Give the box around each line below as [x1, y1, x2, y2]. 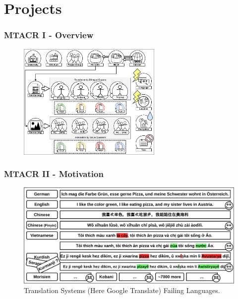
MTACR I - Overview [4, 29, 94, 41]
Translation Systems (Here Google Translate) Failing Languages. [24, 285, 220, 296]
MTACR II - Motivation [4, 168, 104, 180]
